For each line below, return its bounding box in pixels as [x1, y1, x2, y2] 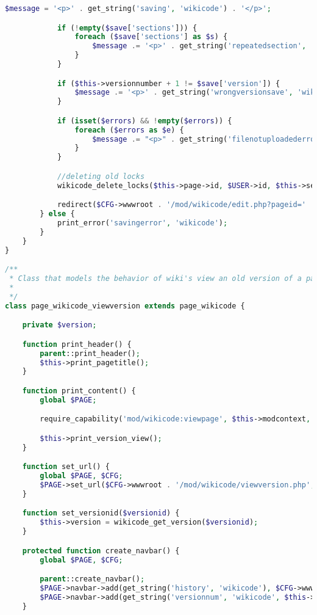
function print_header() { [22, 340, 132, 349]
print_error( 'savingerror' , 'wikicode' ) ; [57, 219, 228, 228]
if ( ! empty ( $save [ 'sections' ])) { [57, 23, 198, 32]
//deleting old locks [57, 172, 145, 181]
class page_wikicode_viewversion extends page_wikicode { [5, 301, 245, 310]
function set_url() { [22, 462, 110, 471]
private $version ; [22, 321, 97, 330]
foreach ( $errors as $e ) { [74, 125, 184, 134]
